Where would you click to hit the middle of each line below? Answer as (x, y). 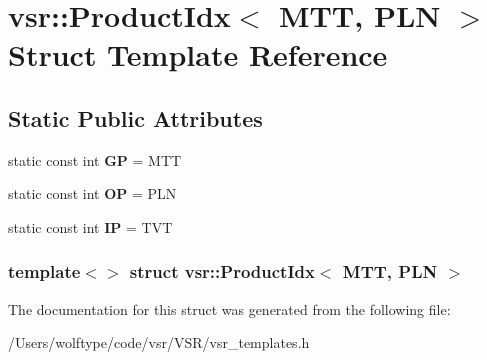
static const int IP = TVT (90, 226)
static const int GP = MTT (95, 159)
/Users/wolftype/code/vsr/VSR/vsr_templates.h (159, 342)
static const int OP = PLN (92, 193)
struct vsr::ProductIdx (222, 271)
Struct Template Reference (198, 54)
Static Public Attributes (135, 117)
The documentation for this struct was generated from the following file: (229, 308)
